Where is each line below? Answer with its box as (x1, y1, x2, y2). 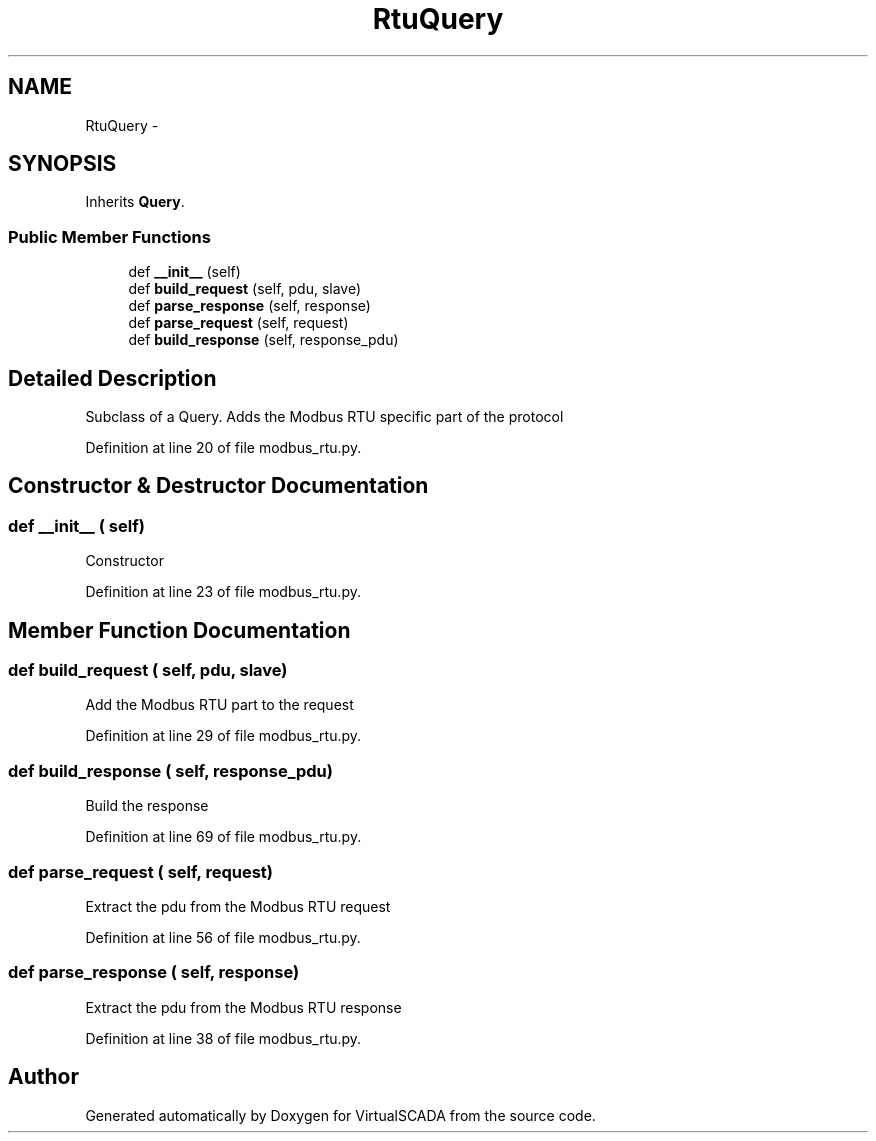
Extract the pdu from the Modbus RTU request (85, 897, 391, 915)
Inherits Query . (85, 193, 185, 211)
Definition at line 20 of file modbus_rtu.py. (85, 439, 362, 457)
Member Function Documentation (8, 617, 351, 643)
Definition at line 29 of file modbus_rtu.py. (85, 727, 362, 745)
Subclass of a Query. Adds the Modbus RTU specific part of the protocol (85, 408, 564, 426)
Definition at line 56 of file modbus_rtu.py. (85, 928, 361, 946)
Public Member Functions (8, 226, 211, 247)
